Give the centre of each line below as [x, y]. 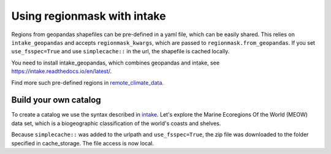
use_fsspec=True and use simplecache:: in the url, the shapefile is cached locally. [120, 52]
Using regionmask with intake [89, 16]
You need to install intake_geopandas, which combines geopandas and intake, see [116, 63]
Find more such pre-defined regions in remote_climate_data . [88, 82]
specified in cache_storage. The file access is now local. [83, 143]
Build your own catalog [56, 100]
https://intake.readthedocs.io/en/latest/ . [62, 71]
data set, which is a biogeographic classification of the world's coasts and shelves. [116, 123]
